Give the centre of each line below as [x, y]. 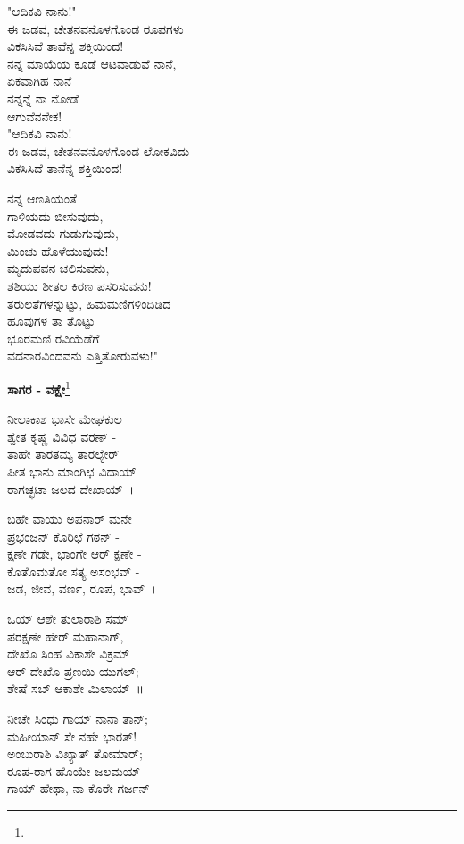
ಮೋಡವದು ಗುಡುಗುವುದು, [63, 233]
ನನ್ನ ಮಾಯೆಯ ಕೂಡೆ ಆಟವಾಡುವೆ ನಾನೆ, [92, 63]
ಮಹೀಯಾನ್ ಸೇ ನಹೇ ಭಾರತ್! [72, 736]
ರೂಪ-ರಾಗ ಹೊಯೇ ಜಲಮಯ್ [74, 770]
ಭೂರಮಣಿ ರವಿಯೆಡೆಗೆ [54, 338]
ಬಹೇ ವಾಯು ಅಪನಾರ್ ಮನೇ [70, 519]
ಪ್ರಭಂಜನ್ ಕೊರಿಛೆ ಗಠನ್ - [63, 536]
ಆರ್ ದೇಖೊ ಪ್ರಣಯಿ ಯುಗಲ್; [73, 670]
